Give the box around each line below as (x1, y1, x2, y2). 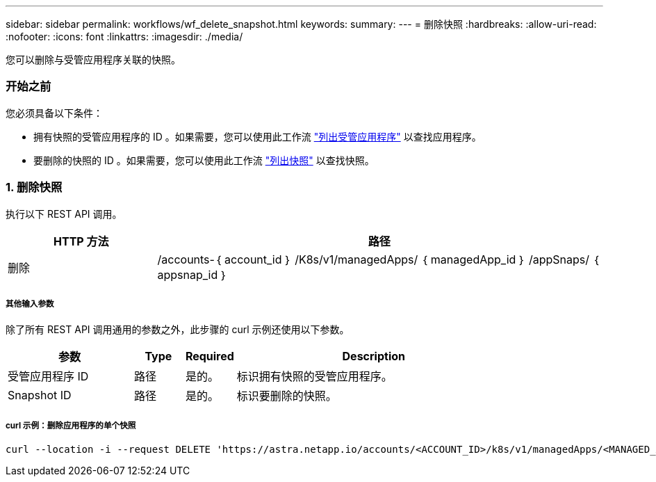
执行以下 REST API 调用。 (6, 207, 122, 220)
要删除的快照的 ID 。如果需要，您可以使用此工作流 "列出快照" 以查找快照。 (33, 154, 375, 166)
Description (342, 349, 405, 364)
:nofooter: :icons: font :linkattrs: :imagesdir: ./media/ (6, 31, 243, 42)
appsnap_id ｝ (157, 267, 228, 282)
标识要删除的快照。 (236, 389, 337, 403)
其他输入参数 (6, 298, 54, 309)
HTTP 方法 (54, 234, 109, 248)
